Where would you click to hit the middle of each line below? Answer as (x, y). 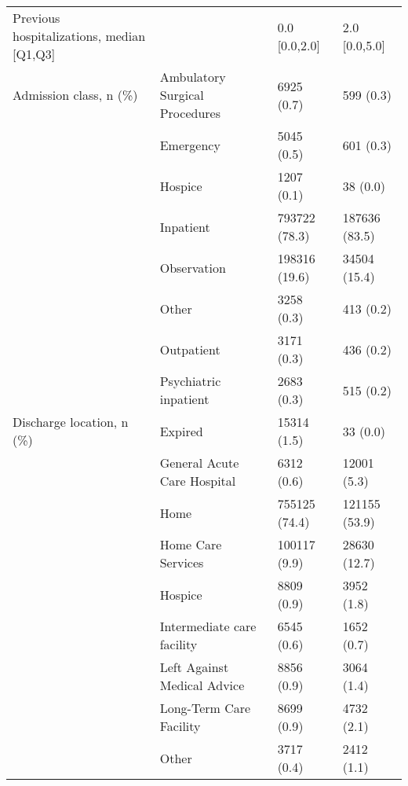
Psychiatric (190, 381)
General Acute (199, 463)
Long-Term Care (205, 708)
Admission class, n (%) (75, 95)
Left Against (194, 667)
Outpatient (190, 349)
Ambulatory (193, 77)
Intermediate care (208, 626)
